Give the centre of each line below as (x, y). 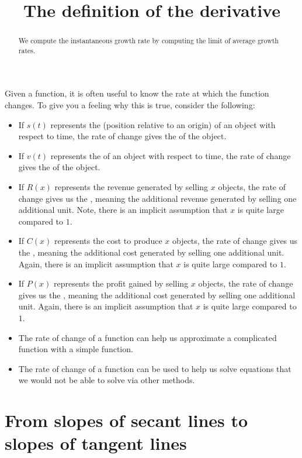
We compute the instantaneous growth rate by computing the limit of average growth (148, 41)
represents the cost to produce (108, 241)
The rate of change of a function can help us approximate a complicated (147, 337)
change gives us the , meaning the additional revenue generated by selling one (157, 198)
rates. (27, 50)
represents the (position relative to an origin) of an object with (163, 124)
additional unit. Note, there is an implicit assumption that (123, 210)
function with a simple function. (76, 349)
